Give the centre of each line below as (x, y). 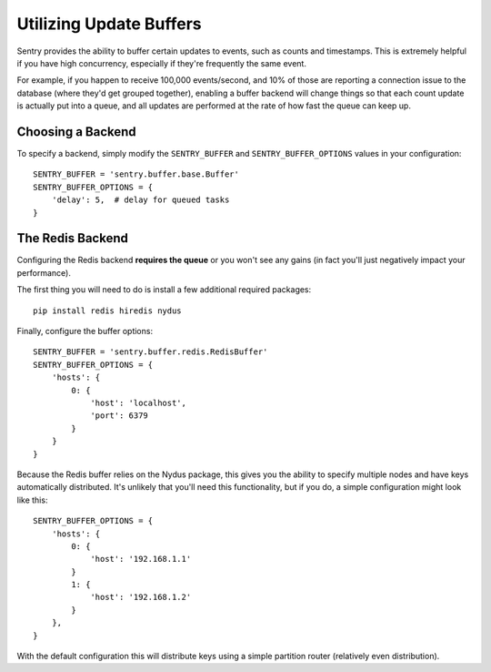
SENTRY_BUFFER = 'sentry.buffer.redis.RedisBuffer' (150, 352)
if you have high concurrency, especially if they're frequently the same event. (161, 63)
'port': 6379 (120, 416)
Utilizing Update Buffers (109, 24)
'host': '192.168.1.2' (141, 597)
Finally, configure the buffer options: (85, 331)
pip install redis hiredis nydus (107, 311)
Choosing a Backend (76, 132)
